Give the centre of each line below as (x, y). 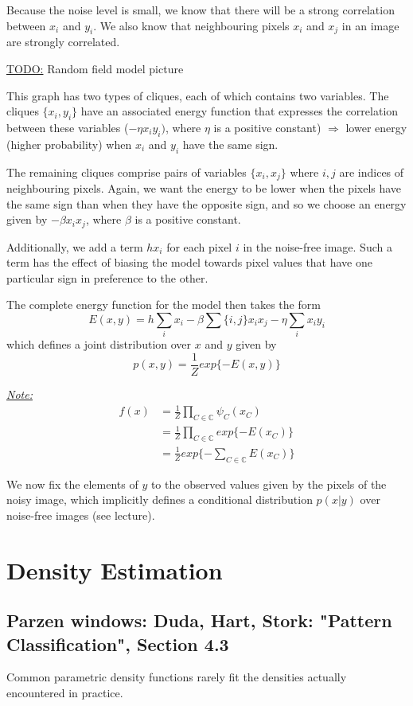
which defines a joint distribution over (99, 344)
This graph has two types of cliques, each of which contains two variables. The (198, 95)
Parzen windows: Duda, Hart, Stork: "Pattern (199, 620)
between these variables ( (68, 127)
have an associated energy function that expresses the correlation (240, 111)
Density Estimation (115, 569)
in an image (370, 25)
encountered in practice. (65, 692)
